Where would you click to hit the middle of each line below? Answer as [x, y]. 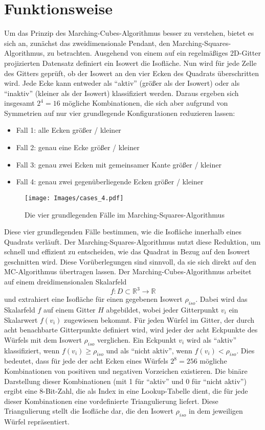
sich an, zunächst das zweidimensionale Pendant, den [87, 43]
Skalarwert [21, 319]
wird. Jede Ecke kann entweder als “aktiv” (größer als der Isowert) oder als [122, 83]
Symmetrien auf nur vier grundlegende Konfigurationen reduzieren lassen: [120, 113]
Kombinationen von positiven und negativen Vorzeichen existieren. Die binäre [126, 371]
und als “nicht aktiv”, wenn [149, 350]
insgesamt [19, 103]
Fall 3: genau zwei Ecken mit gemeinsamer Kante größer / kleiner [119, 164]
